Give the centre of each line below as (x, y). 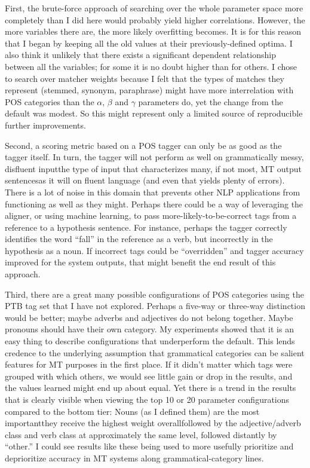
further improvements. (45, 125)
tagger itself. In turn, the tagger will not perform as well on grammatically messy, (154, 157)
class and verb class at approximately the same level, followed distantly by (141, 434)
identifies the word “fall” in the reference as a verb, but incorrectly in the (139, 239)
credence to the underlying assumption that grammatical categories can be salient (155, 352)
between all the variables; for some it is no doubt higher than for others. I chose (151, 66)
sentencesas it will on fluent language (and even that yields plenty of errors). (145, 180)
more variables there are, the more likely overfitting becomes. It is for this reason (153, 31)
